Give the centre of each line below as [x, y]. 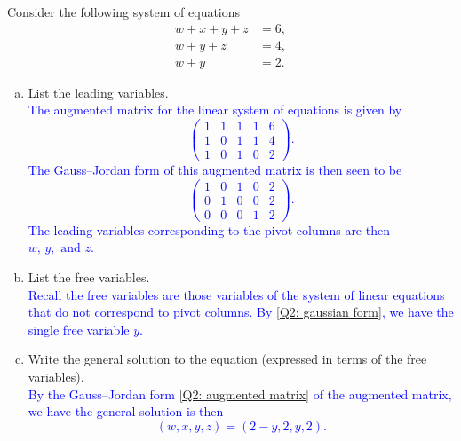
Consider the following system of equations [124, 12]
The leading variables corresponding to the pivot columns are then [209, 229]
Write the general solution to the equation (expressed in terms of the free [227, 359]
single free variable [79, 329]
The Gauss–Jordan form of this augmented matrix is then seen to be [215, 170]
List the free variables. [89, 276]
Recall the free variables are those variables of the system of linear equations [236, 294]
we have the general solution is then [126, 411]
